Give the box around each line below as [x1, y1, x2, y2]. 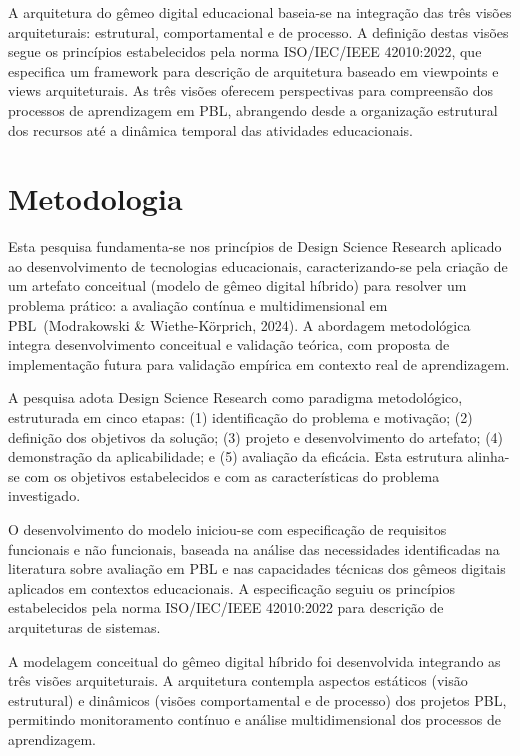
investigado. [8, 485, 81, 506]
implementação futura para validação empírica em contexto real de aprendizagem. [8, 353, 510, 374]
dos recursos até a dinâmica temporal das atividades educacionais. [8, 119, 414, 140]
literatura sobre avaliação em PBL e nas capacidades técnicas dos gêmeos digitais [8, 558, 506, 579]
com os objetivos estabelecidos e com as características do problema [24, 465, 440, 486]
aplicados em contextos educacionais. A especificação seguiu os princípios [8, 577, 455, 598]
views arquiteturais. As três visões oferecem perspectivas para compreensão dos [8, 80, 494, 101]
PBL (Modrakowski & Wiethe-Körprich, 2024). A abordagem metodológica [8, 314, 471, 335]
